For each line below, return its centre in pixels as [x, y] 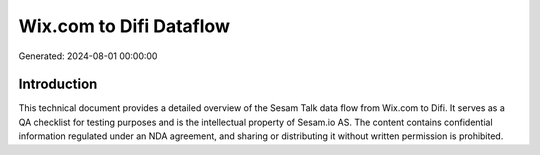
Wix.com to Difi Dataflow [124, 26]
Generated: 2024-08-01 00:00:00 [88, 56]
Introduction [58, 84]
